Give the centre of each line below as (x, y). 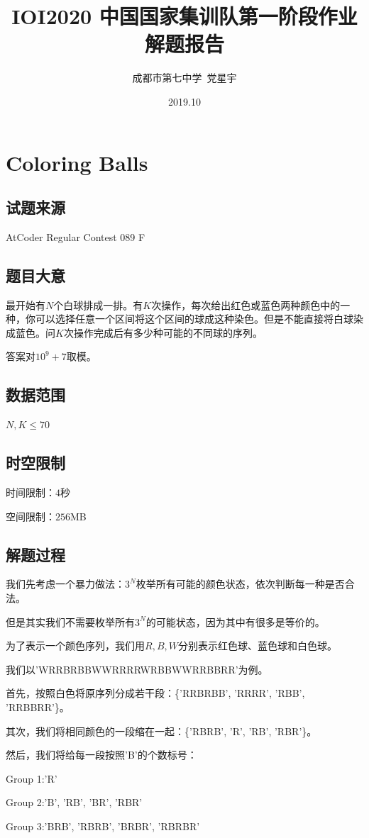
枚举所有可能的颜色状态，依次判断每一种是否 (240, 584)
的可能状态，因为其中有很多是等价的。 (235, 621)
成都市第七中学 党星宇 (184, 78)
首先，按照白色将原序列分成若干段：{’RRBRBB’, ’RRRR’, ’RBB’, (155, 693)
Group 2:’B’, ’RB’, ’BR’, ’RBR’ (74, 802)
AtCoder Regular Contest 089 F (76, 236)
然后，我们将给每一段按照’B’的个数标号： (101, 755)
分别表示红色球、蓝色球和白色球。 (257, 646)
